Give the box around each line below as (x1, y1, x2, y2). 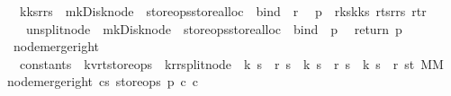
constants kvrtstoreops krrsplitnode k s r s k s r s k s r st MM (19, 54, 444, 73)
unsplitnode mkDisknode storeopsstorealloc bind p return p (25, 19, 402, 38)
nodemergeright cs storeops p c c (7, 72, 198, 91)
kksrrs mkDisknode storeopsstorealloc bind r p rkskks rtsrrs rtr (19, 2, 427, 20)
